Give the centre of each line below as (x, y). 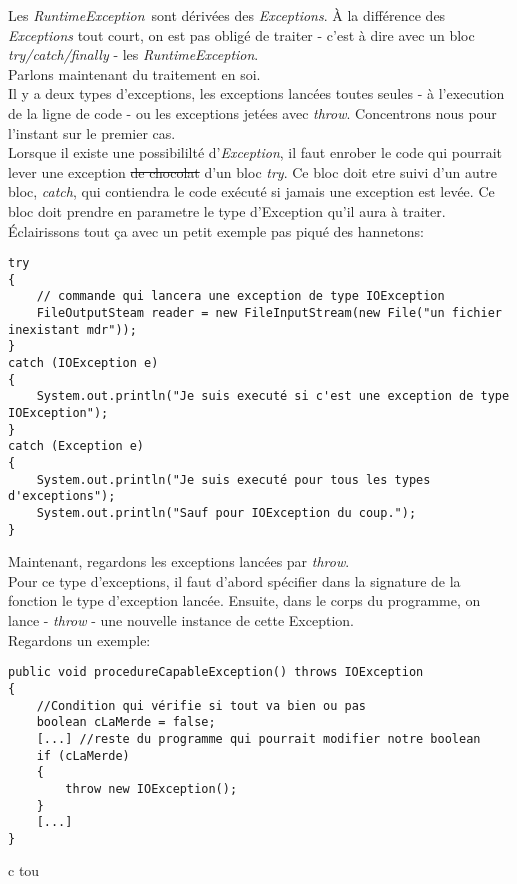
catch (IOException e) (83, 363)
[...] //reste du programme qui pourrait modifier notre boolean (258, 738)
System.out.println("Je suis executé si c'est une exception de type (273, 396)
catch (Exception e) (76, 446)
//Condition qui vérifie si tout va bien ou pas (201, 705)
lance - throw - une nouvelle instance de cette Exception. (181, 620)
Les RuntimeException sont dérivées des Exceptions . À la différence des (227, 15)
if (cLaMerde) (83, 755)
